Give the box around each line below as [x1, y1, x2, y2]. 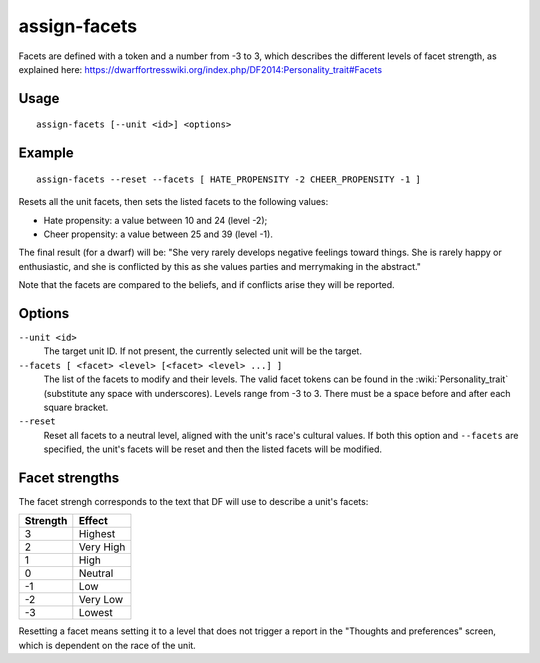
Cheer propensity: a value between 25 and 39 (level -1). [43, 228, 274, 240]
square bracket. [43, 401, 109, 413]
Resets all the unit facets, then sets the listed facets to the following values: [18, 196, 329, 208]
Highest [78, 527, 116, 541]
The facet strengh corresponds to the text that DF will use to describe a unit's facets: [18, 496, 369, 508]
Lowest [78, 606, 114, 620]
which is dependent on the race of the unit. [18, 639, 197, 651]
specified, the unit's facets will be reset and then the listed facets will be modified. [43, 443, 383, 455]
